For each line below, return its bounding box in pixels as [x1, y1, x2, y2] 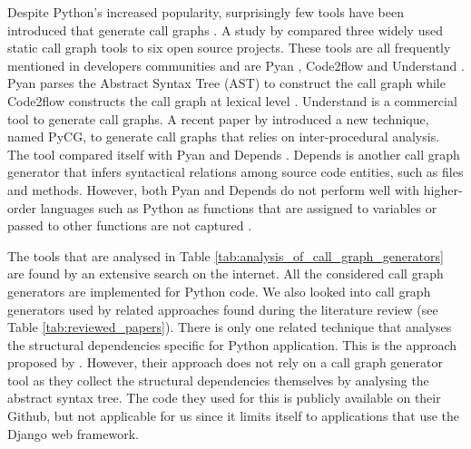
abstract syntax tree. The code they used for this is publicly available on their [7, 388, 441, 407]
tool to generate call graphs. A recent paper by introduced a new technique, [7, 109, 429, 128]
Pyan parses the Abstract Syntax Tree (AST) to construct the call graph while [7, 73, 446, 93]
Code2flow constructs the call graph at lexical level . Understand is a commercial [7, 91, 457, 110]
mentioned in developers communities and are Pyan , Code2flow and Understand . [7, 55, 465, 74]
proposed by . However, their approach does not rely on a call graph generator [7, 353, 443, 372]
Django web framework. [7, 424, 139, 443]
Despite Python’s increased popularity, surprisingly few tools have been [7, 3, 404, 21]
